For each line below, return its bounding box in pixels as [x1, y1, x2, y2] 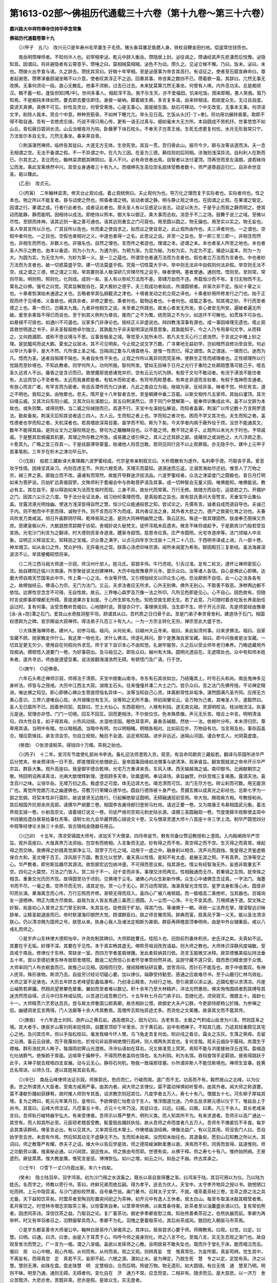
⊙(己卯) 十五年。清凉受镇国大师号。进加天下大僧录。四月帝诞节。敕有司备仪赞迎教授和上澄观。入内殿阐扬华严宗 [18, 832, 260, 839]
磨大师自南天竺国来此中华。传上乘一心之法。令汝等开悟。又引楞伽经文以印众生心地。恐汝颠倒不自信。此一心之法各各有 [9, 575, 261, 581]
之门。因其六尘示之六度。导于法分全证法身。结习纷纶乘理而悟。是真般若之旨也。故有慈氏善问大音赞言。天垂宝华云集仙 [9, 494, 261, 500]
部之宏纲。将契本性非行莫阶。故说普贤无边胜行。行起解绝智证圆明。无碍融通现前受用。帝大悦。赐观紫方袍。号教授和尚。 [9, 794, 266, 801]
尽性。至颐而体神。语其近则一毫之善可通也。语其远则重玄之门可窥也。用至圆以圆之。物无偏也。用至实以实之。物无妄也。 [9, 219, 266, 225]
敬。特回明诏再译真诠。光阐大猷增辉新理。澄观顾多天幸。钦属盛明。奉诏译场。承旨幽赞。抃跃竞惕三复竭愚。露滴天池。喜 [9, 773, 266, 779]
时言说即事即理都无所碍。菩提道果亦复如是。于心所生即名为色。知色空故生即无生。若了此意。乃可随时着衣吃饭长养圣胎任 [9, 596, 266, 602]
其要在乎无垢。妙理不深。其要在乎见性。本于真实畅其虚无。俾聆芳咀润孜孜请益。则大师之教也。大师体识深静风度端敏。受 [9, 942, 266, 949]
